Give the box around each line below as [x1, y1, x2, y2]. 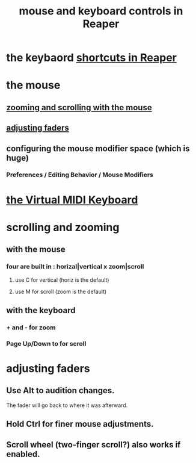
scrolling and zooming [6, 220, 120, 234]
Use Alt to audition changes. [6, 385, 115, 396]
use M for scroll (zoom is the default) [14, 288, 107, 295]
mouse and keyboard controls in [19, 4, 183, 18]
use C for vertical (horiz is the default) [14, 276, 109, 284]
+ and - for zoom [6, 323, 56, 332]
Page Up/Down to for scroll [6, 339, 87, 347]
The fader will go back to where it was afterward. [6, 402, 128, 409]
